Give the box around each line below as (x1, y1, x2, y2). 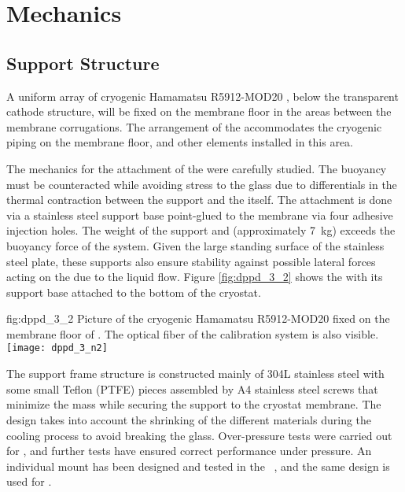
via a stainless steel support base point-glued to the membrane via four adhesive (6, 206, 393, 223)
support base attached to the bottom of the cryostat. (6, 283, 261, 300)
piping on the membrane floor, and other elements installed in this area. (6, 134, 354, 150)
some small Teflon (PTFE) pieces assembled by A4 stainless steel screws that (6, 380, 378, 397)
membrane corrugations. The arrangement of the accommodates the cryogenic (6, 118, 382, 135)
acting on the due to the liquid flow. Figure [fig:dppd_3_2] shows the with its (6, 268, 383, 285)
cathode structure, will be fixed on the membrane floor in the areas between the (6, 103, 392, 120)
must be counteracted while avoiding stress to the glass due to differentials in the (6, 176, 397, 192)
